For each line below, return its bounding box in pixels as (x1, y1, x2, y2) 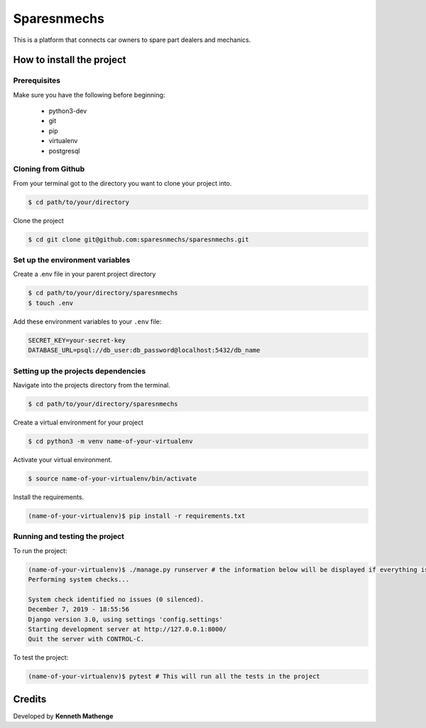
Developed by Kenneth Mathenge (13, 712, 114, 720)
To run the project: (13, 546, 67, 555)
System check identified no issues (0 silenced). (28, 595, 204, 604)
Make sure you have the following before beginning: (13, 90, 165, 99)
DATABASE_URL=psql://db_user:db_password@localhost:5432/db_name (28, 346, 261, 355)
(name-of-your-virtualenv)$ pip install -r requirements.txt (28, 512, 246, 520)
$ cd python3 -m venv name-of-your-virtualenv (28, 437, 193, 445)
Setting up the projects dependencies (13, 366, 146, 376)
